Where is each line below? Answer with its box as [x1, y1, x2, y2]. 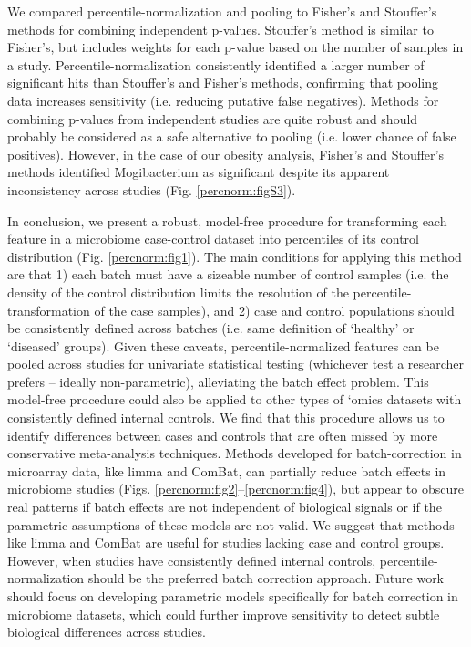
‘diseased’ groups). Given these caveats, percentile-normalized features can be [7, 336, 439, 355]
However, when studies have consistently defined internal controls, [7, 550, 376, 569]
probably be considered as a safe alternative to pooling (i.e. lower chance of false [7, 127, 456, 146]
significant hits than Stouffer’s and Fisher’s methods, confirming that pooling [7, 73, 438, 92]
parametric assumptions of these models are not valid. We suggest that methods [7, 515, 455, 534]
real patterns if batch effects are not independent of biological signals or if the [7, 497, 442, 517]
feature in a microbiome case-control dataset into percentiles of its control [7, 229, 419, 248]
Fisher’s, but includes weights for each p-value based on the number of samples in [7, 37, 464, 57]
